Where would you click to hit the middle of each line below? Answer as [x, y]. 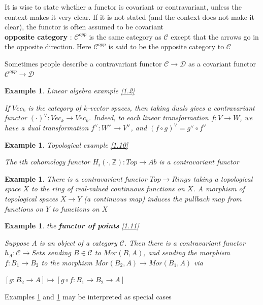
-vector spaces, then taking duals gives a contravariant [171, 107]
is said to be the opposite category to [166, 46]
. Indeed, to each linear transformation [149, 117]
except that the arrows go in [215, 36]
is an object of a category [78, 242]
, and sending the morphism [187, 252]
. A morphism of [219, 189]
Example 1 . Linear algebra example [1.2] [70, 91]
